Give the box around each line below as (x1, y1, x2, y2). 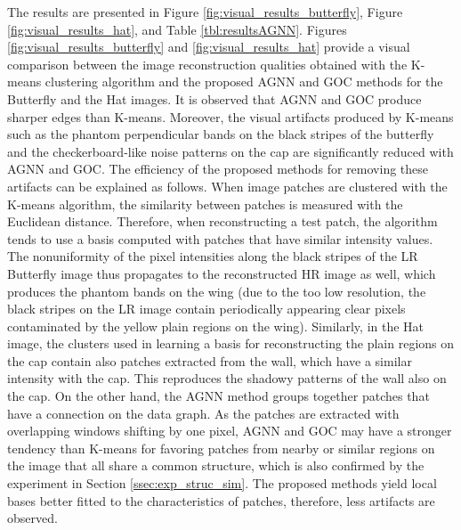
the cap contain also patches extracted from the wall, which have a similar (7, 351, 412, 370)
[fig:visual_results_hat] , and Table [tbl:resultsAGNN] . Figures (7, 20, 347, 38)
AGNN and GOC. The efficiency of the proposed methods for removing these (7, 159, 429, 178)
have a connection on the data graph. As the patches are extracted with (7, 404, 400, 422)
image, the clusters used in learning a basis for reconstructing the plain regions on (7, 334, 455, 353)
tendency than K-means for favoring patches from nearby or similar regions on (7, 438, 435, 457)
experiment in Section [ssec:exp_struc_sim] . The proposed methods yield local (7, 474, 437, 493)
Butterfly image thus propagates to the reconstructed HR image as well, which (7, 264, 436, 282)
